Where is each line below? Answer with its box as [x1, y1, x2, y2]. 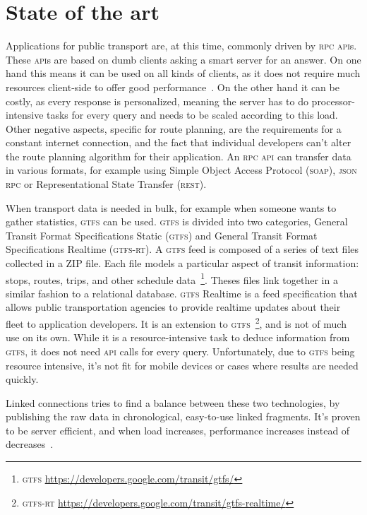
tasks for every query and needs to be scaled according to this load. [47, 107, 338, 122]
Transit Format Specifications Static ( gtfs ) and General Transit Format [6, 227, 318, 242]
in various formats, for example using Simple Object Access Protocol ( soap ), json [6, 162, 357, 177]
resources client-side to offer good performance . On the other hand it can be [6, 79, 339, 94]
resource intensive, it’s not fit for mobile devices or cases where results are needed [6, 357, 359, 372]
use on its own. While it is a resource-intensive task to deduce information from [6, 330, 350, 345]
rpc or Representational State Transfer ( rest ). [6, 177, 207, 191]
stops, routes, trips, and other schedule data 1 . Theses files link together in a [6, 270, 338, 287]
